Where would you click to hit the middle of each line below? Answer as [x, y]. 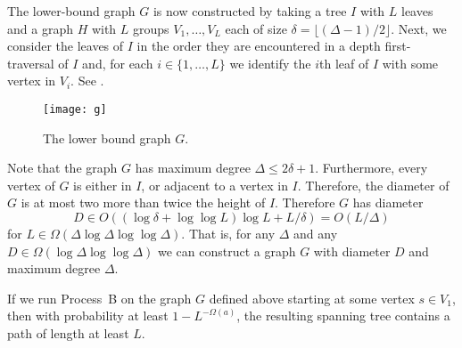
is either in [103, 185]
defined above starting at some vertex [312, 298]
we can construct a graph [227, 251]
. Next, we [419, 28]
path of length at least [68, 332]
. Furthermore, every [371, 168]
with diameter [352, 251]
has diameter [388, 202]
